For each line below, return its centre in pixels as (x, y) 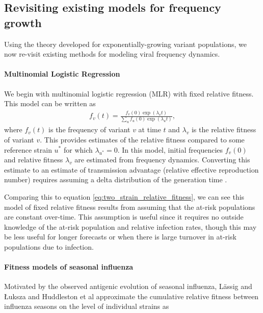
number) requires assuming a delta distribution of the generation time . (116, 179)
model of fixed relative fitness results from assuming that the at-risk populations (130, 207)
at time (150, 129)
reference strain (28, 149)
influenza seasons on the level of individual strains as (87, 306)
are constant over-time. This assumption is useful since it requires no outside (124, 217)
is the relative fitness (224, 129)
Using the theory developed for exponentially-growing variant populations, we (125, 44)
